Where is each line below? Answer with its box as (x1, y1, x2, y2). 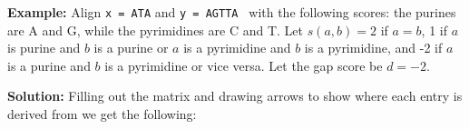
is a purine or (93, 38, 169, 57)
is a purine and (7, 55, 91, 74)
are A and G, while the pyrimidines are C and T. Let (7, 20, 303, 39)
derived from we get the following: (7, 104, 197, 124)
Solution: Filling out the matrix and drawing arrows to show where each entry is (7, 86, 463, 105)
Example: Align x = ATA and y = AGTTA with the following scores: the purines (7, 3, 456, 21)
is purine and (7, 38, 81, 57)
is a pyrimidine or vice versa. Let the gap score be (104, 55, 383, 74)
